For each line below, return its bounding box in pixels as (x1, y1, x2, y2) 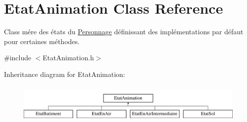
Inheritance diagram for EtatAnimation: (4, 69, 125, 79)
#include (4, 52, 32, 63)
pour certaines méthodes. (4, 36, 80, 46)
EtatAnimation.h (42, 52, 94, 63)
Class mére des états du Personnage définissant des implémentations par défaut (4, 26, 244, 37)
